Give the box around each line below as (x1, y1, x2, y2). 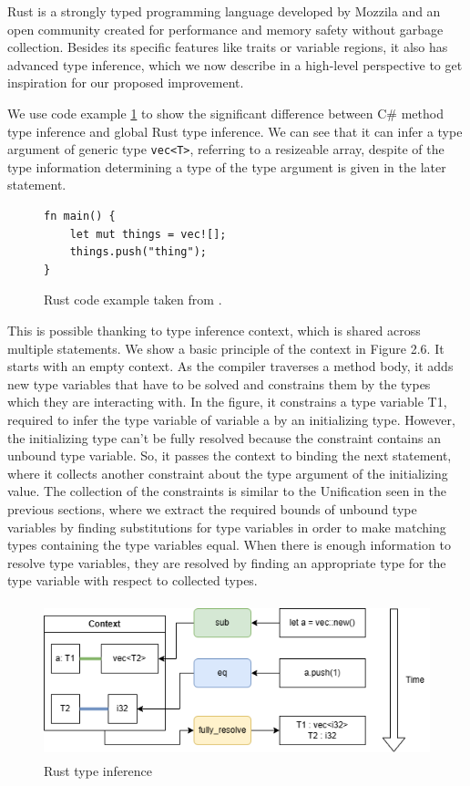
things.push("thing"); (69, 245, 207, 259)
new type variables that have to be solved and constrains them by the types (7, 374, 431, 393)
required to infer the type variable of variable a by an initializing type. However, (7, 409, 455, 429)
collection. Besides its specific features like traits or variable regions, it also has (7, 37, 448, 57)
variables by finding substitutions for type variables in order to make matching (7, 517, 446, 536)
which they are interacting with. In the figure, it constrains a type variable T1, (7, 392, 447, 411)
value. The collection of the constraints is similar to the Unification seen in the (7, 481, 446, 501)
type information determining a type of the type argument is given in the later (7, 157, 446, 176)
